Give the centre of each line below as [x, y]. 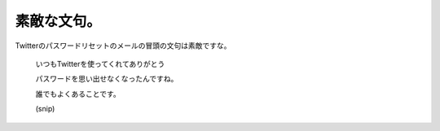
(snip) [45, 109]
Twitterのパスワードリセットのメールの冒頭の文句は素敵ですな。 [123, 46]
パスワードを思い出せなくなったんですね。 [107, 79]
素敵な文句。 [58, 21]
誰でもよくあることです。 [78, 94]
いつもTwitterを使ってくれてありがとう [100, 63]
